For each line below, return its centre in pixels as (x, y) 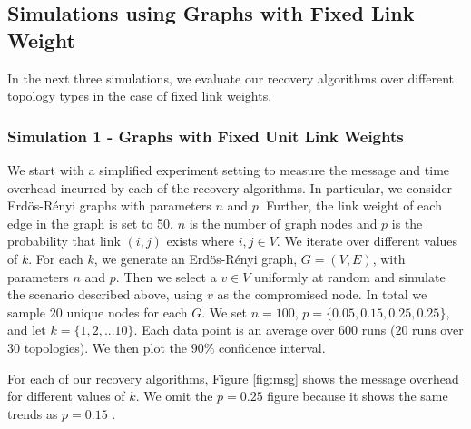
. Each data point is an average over (234, 330)
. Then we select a (166, 276)
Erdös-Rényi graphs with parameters (109, 205)
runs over (438, 330)
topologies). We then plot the (106, 347)
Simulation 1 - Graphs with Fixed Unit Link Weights (206, 136)
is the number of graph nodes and (283, 223)
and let (27, 330)
